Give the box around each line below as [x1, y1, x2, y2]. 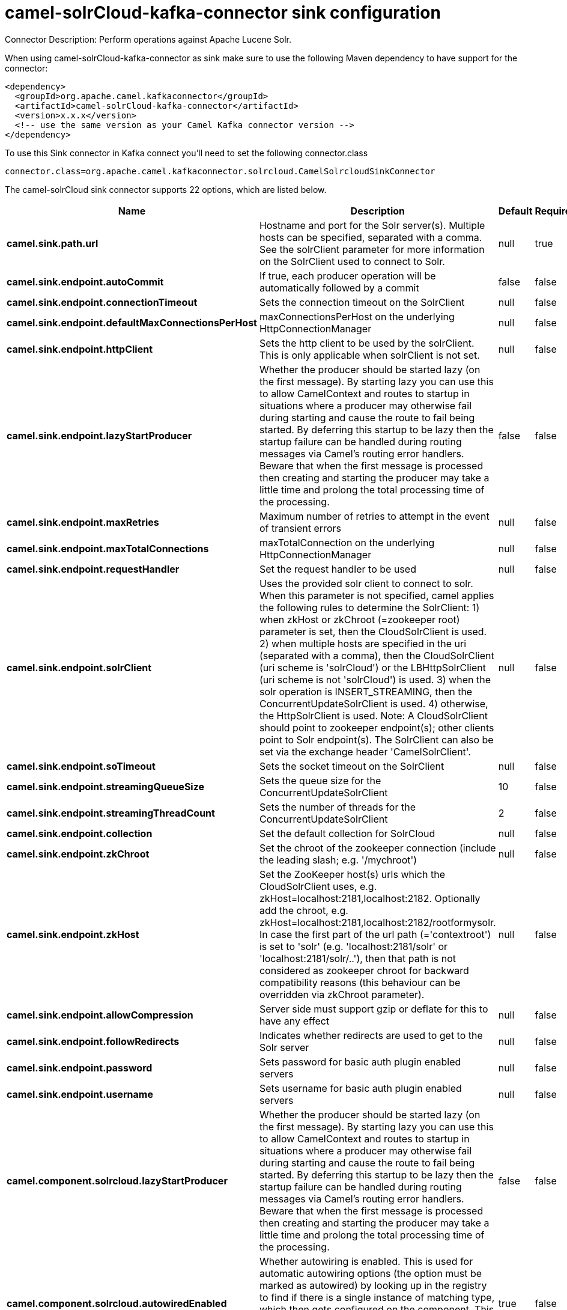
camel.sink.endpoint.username [7, 1088, 153, 1100]
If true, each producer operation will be [259, 269, 436, 282]
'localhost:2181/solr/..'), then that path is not [259, 952, 456, 964]
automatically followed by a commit [259, 281, 419, 294]
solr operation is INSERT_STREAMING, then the [259, 685, 473, 698]
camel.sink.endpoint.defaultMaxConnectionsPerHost [7, 316, 257, 329]
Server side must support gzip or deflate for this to [259, 1002, 488, 1015]
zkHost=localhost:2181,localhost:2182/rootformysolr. [259, 916, 496, 928]
